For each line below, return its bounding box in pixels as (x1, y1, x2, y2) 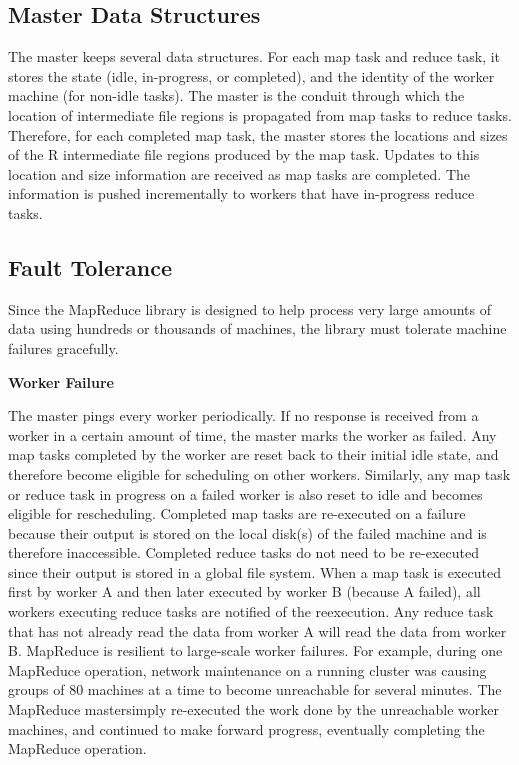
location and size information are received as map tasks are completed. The (8, 163, 471, 184)
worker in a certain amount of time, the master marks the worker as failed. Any (8, 424, 497, 445)
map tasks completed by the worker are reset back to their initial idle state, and (8, 444, 499, 465)
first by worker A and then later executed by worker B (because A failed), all (8, 581, 481, 602)
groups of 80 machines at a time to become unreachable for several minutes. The (8, 679, 502, 700)
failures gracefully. (8, 337, 119, 358)
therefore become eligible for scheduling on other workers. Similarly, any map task (8, 463, 511, 484)
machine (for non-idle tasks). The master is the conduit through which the (8, 85, 465, 106)
